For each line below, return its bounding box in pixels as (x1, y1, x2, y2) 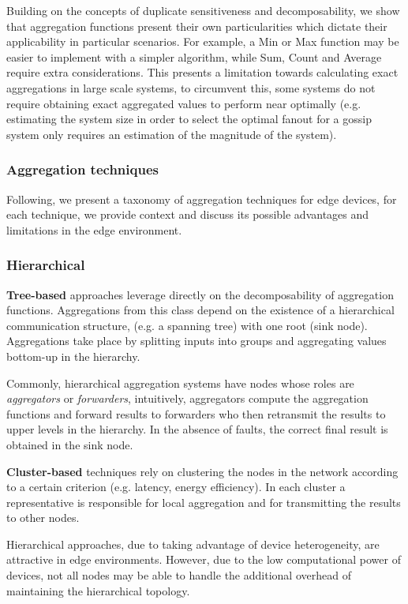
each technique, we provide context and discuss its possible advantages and (6, 206, 369, 223)
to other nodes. (6, 509, 80, 526)
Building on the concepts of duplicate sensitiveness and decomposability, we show (6, 2, 400, 18)
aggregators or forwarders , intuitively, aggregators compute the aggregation (6, 390, 369, 407)
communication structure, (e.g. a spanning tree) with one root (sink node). (6, 317, 368, 333)
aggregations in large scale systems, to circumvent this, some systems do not (6, 79, 376, 96)
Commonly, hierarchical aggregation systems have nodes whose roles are (6, 374, 354, 391)
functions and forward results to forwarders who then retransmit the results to (6, 405, 386, 422)
